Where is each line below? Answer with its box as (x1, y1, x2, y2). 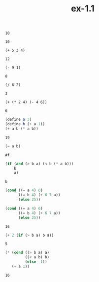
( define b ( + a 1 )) (5, 122, 45, 127)
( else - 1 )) (25, 259, 48, 264)
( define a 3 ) (5, 117, 32, 122)
